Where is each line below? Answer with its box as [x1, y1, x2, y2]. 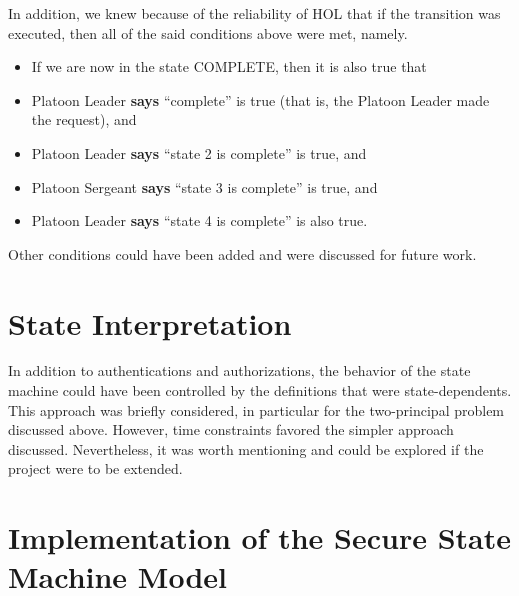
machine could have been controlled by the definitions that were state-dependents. [8, 380, 512, 401]
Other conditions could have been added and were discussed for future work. [8, 243, 477, 264]
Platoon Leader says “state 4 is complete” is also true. [31, 210, 368, 231]
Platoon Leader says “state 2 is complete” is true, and [31, 142, 367, 163]
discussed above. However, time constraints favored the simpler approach [8, 419, 454, 440]
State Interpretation [8, 302, 292, 343]
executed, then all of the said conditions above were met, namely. [8, 22, 408, 43]
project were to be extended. [8, 458, 183, 479]
